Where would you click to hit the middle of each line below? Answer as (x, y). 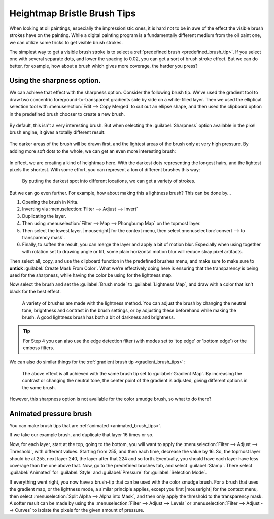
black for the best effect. (35, 291)
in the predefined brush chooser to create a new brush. (67, 114)
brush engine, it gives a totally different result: (57, 132)
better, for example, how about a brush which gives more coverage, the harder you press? (104, 66)
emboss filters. (39, 348)
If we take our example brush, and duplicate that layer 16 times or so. (81, 435)
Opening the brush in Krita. (50, 202)
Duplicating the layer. (44, 216)
